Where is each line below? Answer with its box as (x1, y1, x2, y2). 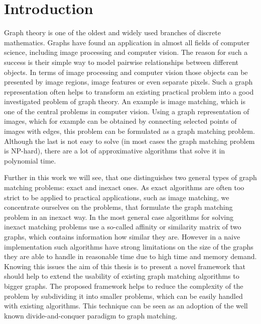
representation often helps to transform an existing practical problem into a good (4, 86, 254, 97)
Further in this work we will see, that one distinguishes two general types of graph (4, 172, 257, 183)
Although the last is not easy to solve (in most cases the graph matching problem (4, 135, 255, 146)
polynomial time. (4, 155, 56, 166)
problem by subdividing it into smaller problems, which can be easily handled (4, 290, 243, 301)
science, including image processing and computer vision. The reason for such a (4, 47, 248, 57)
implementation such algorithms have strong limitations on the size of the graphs (4, 241, 253, 252)
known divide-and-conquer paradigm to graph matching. (4, 310, 178, 320)
